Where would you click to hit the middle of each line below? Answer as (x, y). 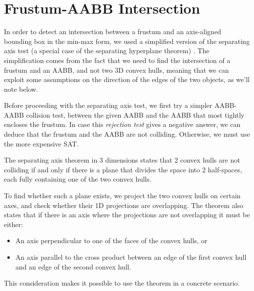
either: (13, 224)
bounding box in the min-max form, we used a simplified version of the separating (127, 41)
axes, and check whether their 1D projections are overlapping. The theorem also (124, 205)
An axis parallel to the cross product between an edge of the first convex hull (131, 257)
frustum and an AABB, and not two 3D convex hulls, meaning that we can (116, 70)
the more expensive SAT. (42, 143)
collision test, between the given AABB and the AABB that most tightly (135, 114)
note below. (21, 89)
